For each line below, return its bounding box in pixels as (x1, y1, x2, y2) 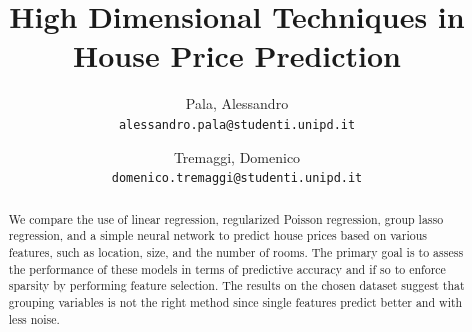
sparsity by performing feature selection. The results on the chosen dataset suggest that (8, 277, 465, 294)
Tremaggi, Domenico (173, 146, 301, 167)
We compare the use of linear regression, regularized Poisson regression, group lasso (8, 210, 444, 227)
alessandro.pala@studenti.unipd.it (118, 117, 356, 132)
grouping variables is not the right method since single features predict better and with (8, 293, 463, 310)
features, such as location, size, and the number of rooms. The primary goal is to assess (8, 243, 464, 260)
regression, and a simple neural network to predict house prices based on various (8, 227, 427, 244)
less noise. (8, 310, 60, 327)
